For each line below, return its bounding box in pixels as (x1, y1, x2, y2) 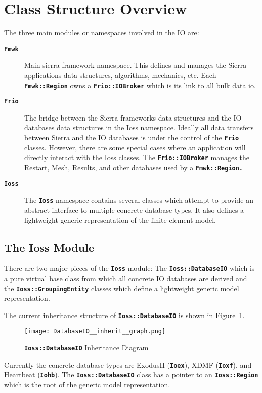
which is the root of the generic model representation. (4, 379, 170, 390)
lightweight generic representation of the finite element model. (24, 214, 216, 225)
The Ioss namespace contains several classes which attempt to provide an (24, 194, 254, 205)
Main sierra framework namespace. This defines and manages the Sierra (24, 60, 247, 70)
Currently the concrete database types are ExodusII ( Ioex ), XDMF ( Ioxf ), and (4, 359, 252, 370)
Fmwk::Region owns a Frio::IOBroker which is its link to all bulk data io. (24, 80, 256, 90)
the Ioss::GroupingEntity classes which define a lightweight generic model (4, 283, 239, 293)
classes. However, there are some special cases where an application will (24, 142, 246, 152)
